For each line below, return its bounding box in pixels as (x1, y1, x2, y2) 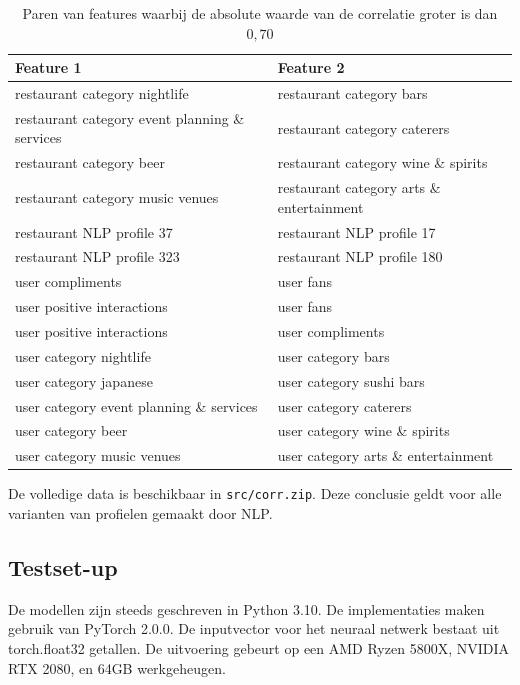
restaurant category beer (15, 152, 165, 173)
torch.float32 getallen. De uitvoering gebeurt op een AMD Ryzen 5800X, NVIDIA (8, 637, 510, 658)
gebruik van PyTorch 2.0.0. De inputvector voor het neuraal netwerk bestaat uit (8, 618, 500, 639)
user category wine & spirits (277, 420, 450, 441)
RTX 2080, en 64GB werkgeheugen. (8, 657, 226, 678)
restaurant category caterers (277, 117, 450, 138)
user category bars (277, 345, 390, 366)
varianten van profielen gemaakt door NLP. (8, 502, 273, 523)
